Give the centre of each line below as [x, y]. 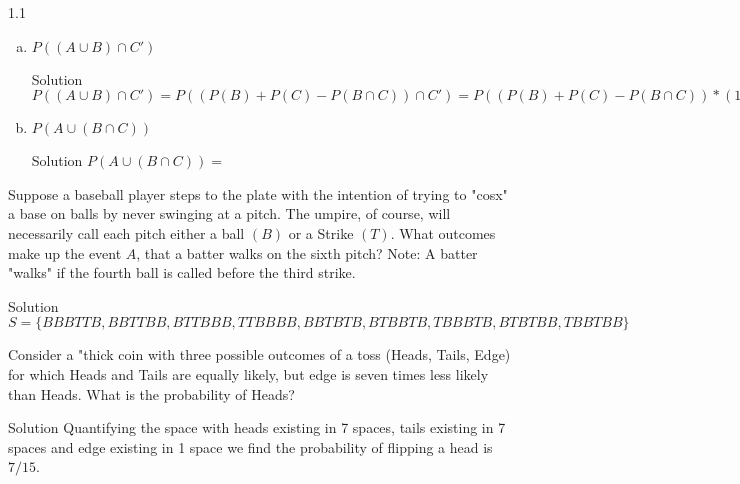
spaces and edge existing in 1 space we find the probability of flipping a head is [250, 446]
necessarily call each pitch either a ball [126, 232]
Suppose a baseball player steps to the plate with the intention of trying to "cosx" [258, 193]
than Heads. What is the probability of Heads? [151, 393]
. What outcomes [443, 232]
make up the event [65, 252]
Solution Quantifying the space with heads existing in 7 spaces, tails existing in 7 [257, 427]
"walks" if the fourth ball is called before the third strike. [182, 272]
